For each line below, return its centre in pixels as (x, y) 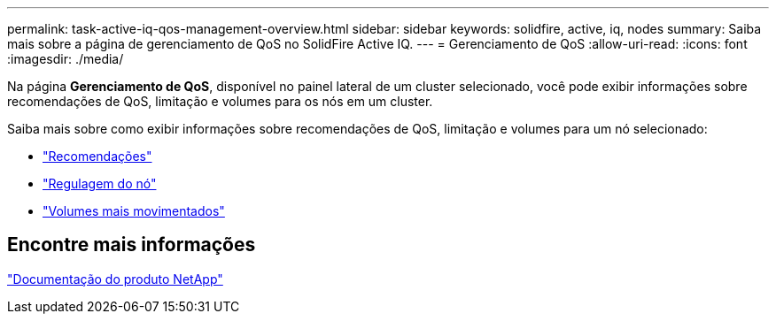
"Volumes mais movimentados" (134, 211)
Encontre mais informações (132, 245)
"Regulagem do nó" (100, 183)
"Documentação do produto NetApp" (115, 279)
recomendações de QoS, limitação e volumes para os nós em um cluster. (220, 101)
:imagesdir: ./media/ (66, 59)
